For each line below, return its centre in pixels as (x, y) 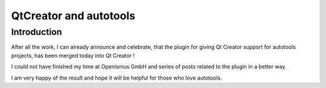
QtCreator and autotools (73, 16)
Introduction (37, 32)
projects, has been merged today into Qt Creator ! (73, 55)
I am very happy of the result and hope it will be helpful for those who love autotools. (117, 78)
